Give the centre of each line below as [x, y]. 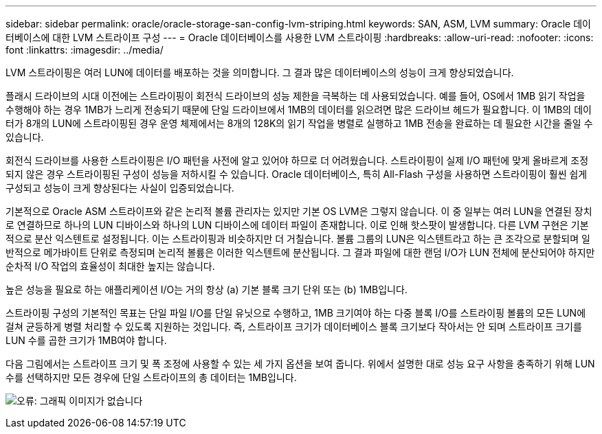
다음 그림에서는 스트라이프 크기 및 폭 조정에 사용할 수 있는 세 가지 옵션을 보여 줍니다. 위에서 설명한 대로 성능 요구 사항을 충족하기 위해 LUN [300, 364]
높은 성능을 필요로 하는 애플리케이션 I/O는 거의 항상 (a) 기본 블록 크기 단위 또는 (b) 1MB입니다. [207, 289]
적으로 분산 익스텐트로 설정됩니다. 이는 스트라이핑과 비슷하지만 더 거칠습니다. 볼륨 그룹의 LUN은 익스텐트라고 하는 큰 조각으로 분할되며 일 [298, 239]
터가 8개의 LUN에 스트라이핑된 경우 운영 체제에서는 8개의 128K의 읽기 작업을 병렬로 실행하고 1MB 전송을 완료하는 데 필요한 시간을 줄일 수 [299, 123]
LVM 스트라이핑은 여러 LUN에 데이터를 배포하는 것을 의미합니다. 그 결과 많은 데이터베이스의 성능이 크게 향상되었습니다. [260, 72]
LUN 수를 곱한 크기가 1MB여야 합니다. [86, 340]
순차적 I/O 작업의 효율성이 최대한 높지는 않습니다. [110, 266]
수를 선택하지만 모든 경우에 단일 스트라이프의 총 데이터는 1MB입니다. [151, 377]
